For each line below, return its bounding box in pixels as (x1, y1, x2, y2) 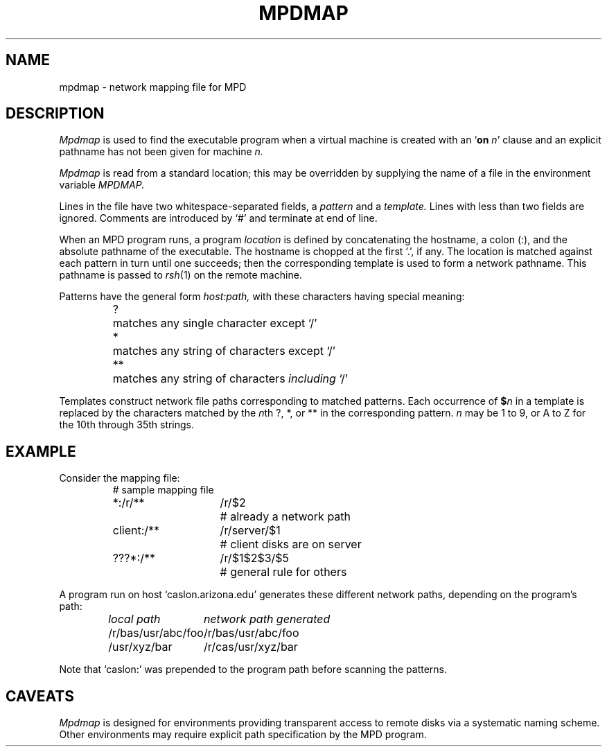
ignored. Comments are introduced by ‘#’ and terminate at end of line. (59, 212, 378, 225)
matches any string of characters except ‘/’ (112, 344, 335, 358)
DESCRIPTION (6, 105, 105, 123)
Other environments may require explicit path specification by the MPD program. (59, 728, 427, 741)
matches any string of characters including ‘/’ (112, 371, 348, 386)
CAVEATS (6, 687, 74, 705)
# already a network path (220, 509, 351, 524)
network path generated (203, 612, 331, 627)
